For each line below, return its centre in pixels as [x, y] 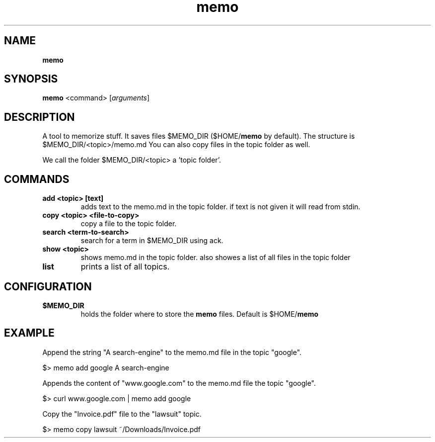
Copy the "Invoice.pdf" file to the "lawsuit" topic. [122, 414]
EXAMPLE [29, 333]
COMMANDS [37, 179]
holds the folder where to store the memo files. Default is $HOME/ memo [200, 314]
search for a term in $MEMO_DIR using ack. [152, 241]
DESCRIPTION [39, 117]
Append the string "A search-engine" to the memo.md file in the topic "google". [172, 352]
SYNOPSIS [31, 79]
